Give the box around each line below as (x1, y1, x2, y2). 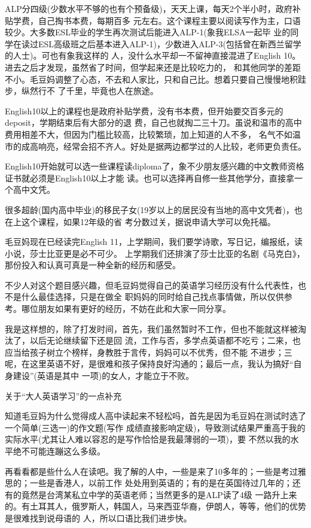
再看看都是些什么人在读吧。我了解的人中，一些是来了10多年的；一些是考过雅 (5, 465, 306, 477)
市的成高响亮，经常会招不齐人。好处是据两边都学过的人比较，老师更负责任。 (5, 139, 306, 152)
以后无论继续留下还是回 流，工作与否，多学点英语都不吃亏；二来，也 (29, 334, 301, 347)
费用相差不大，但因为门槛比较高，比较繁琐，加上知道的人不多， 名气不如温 (5, 128, 301, 140)
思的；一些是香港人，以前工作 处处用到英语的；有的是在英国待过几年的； (5, 477, 292, 489)
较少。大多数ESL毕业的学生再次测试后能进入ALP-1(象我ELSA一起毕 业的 (5, 26, 291, 38)
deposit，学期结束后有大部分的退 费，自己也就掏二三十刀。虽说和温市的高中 (5, 116, 302, 129)
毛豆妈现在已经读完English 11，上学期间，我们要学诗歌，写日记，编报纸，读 (5, 235, 303, 248)
